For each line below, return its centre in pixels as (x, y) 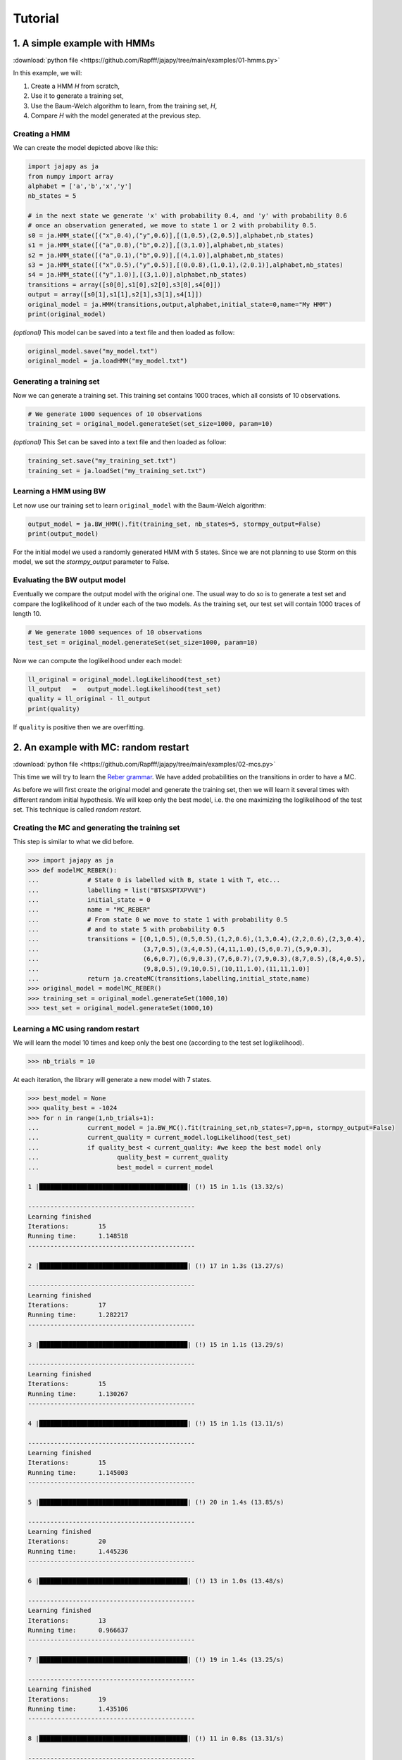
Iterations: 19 (67, 1699)
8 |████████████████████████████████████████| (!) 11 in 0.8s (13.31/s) (156, 1739)
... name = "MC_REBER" (89, 910)
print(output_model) (63, 534)
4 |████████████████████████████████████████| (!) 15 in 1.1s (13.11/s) (156, 1423)
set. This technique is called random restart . (77, 810)
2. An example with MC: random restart (101, 747)
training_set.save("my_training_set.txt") (102, 461)
